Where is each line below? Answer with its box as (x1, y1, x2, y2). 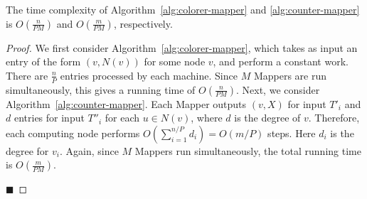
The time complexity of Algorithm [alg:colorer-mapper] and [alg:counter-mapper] (6, 2, 360, 16)
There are (6, 68, 48, 82)
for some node (144, 54, 206, 69)
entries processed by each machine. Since (60, 68, 238, 82)
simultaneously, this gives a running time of (6, 82, 196, 97)
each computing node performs (6, 125, 140, 140)
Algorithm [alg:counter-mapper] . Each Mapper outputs (6, 96, 247, 111)
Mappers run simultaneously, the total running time (134, 143, 361, 158)
